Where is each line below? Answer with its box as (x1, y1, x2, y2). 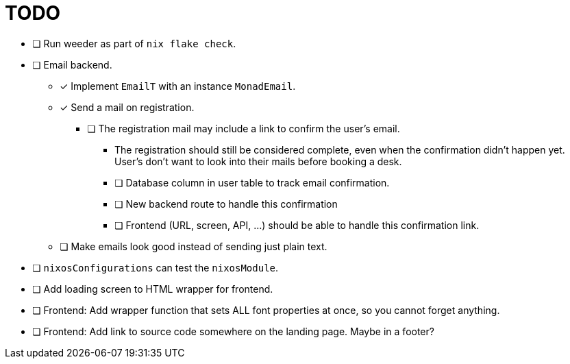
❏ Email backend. (32, 58, 112, 71)
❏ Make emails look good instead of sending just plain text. (60, 240, 327, 252)
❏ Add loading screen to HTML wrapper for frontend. (32, 282, 273, 295)
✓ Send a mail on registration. (60, 101, 195, 113)
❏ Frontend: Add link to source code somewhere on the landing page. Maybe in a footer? (32, 325, 434, 337)
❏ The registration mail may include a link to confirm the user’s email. (87, 122, 400, 134)
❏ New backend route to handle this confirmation (114, 197, 338, 210)
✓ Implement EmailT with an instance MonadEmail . (60, 80, 296, 92)
